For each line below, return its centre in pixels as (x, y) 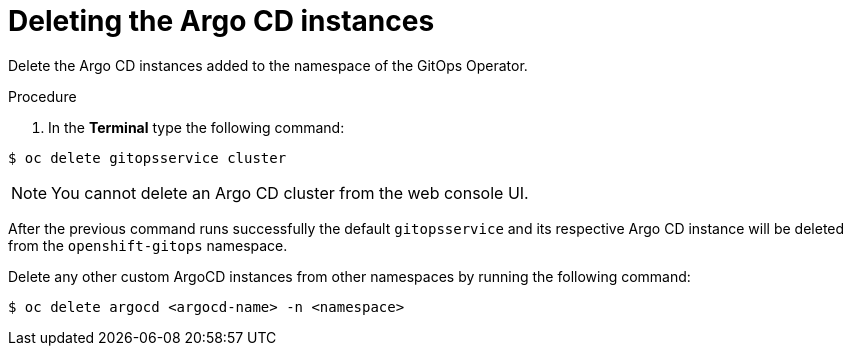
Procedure (42, 96)
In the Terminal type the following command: (196, 127)
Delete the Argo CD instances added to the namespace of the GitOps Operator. (268, 65)
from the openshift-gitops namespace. (148, 245)
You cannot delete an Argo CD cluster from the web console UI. (290, 192)
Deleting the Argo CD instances (221, 21)
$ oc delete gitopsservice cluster (147, 157)
